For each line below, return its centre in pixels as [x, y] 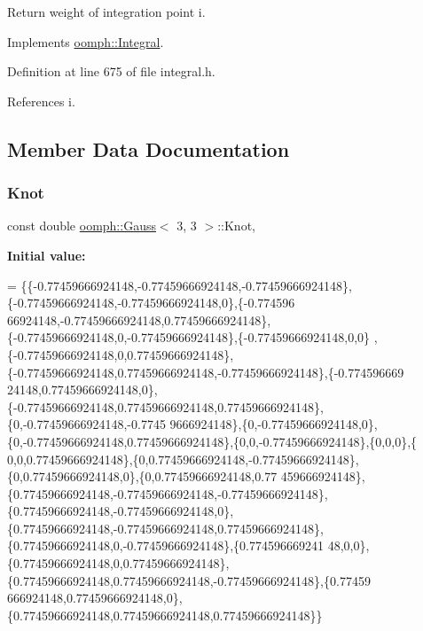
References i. [41, 101]
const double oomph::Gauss [82, 226]
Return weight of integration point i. [106, 12]
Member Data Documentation [149, 148]
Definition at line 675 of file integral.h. [111, 71]
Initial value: [47, 255]
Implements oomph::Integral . [86, 41]
